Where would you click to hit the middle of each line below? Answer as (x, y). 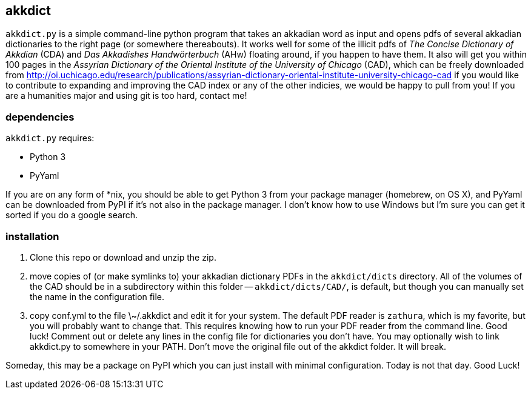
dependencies (40, 117)
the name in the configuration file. (97, 296)
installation (32, 236)
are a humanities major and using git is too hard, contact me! (126, 96)
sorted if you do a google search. (72, 215)
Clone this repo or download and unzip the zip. (123, 257)
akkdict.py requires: (50, 138)
